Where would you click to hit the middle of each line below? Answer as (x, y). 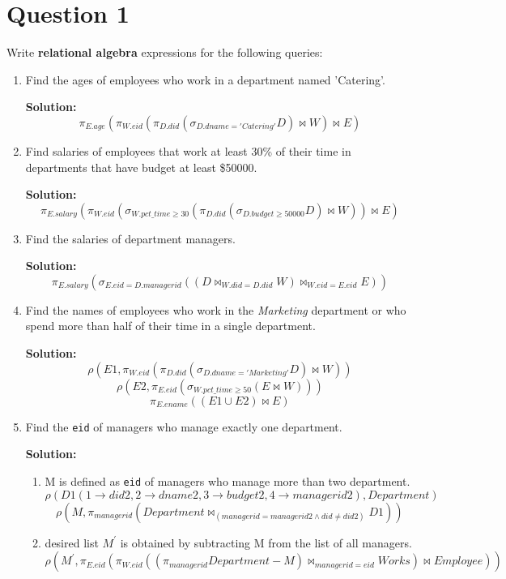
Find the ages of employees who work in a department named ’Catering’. (205, 79)
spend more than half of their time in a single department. (170, 326)
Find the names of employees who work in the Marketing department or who (216, 309)
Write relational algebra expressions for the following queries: (165, 52)
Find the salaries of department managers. (130, 238)
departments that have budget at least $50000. (141, 167)
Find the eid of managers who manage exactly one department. (184, 426)
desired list (72, 542)
